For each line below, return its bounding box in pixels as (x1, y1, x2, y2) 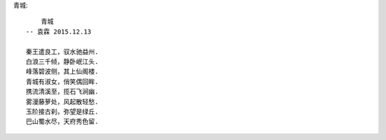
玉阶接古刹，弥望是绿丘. (26, 107, 99, 116)
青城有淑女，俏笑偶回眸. (26, 77, 99, 86)
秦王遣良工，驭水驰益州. (26, 47, 99, 56)
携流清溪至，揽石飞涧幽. (26, 88, 99, 96)
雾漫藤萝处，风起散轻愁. (26, 97, 99, 106)
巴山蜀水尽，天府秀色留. (26, 118, 99, 126)
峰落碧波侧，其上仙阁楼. (26, 68, 99, 76)
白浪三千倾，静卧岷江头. (26, 57, 99, 66)
